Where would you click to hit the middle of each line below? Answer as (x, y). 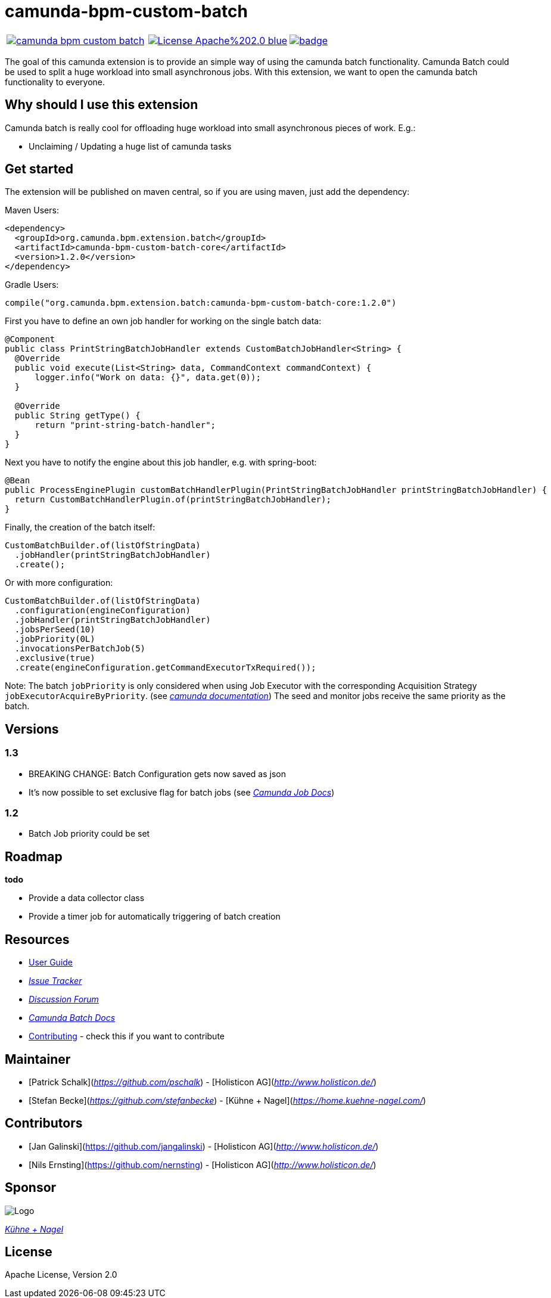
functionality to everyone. (55, 82)
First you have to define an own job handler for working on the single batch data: (163, 321)
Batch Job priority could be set (89, 834)
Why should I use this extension (102, 105)
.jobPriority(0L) (55, 639)
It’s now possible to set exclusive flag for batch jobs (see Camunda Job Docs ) (182, 792)
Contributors (44, 1123)
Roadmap (34, 856)
